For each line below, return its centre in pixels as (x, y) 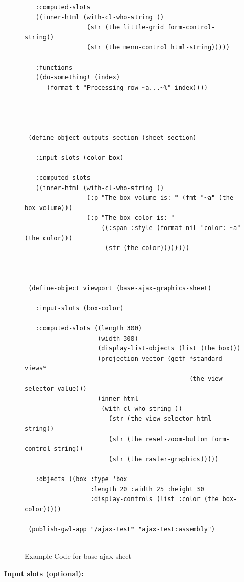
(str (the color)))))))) (147, 248)
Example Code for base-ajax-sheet (78, 556)
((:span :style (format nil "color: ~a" (171, 228)
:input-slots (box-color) (80, 308)
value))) (72, 389)
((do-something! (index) (78, 78)
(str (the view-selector (151, 419)
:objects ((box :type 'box (81, 479)
